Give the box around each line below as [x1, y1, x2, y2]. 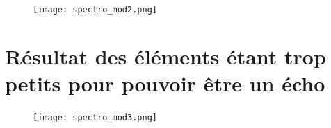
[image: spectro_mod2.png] [33, 5, 157, 15]
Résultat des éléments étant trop [5, 42, 326, 70]
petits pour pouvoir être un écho [5, 69, 325, 98]
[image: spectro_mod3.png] [33, 112, 157, 122]
